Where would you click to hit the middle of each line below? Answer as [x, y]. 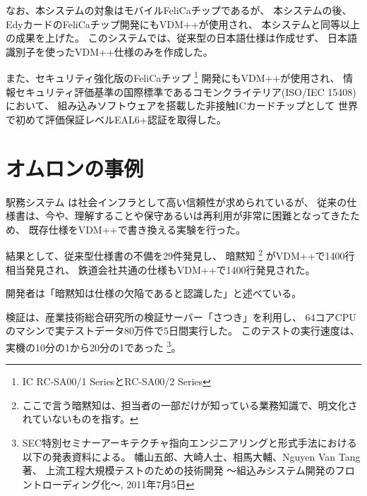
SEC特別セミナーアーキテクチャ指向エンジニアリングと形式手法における [189, 442]
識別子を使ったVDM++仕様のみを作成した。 [109, 51]
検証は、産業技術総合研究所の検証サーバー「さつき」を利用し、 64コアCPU [181, 316]
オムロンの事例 [75, 168]
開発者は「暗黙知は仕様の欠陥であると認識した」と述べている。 [154, 293]
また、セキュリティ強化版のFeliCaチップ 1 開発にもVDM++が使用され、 [173, 77]
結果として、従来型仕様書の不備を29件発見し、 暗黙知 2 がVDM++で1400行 [180, 254]
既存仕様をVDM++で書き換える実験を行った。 [137, 229]
